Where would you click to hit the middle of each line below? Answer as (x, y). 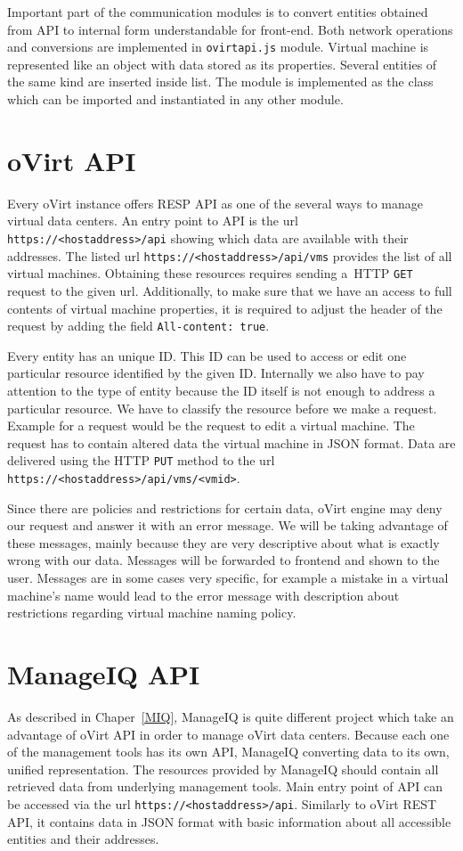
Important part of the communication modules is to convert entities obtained (218, 12)
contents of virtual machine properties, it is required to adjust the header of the (225, 308)
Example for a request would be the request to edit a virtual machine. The (211, 425)
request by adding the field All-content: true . (138, 326)
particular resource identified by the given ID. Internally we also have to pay (216, 373)
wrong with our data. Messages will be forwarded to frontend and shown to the (223, 560)
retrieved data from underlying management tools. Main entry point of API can (225, 786)
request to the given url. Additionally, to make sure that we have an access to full (230, 290)
